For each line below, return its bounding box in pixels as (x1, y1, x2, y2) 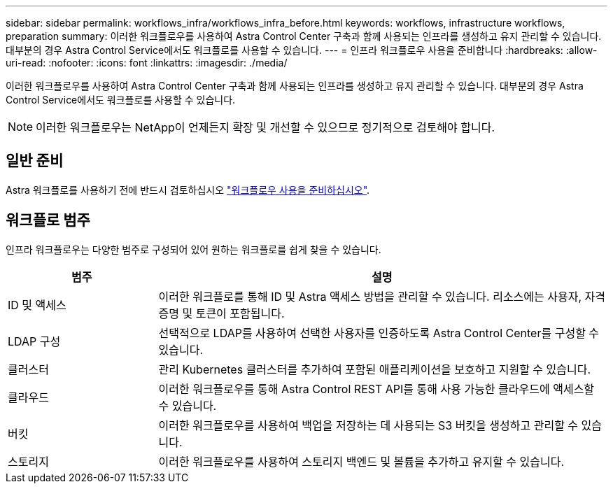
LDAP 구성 (8, 334, 61, 348)
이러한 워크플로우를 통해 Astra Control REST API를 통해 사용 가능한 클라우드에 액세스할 (158, 381, 595, 396)
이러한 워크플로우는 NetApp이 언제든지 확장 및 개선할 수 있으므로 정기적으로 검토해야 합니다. (36, 120, 495, 134)
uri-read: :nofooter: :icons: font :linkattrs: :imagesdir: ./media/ (6, 57, 288, 69)
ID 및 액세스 (8, 297, 66, 312)
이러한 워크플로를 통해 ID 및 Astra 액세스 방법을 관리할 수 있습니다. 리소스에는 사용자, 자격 (158, 289, 605, 304)
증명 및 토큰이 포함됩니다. (158, 306, 285, 320)
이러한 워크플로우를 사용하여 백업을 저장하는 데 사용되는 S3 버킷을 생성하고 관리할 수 (158, 418, 579, 432)
